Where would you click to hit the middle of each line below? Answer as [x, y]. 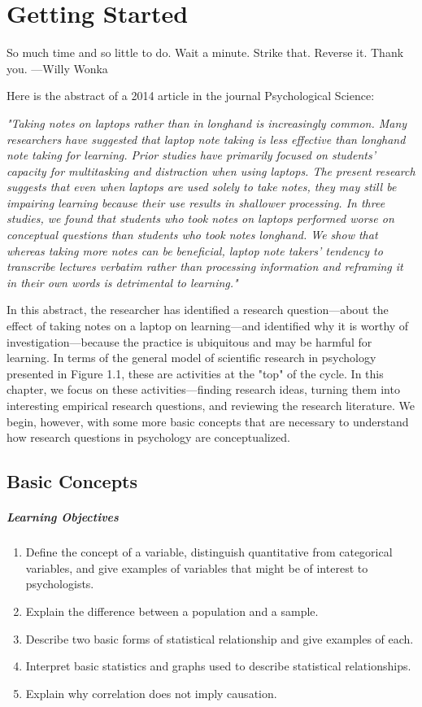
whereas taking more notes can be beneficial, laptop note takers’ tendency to [195, 250]
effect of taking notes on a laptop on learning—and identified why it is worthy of [208, 326]
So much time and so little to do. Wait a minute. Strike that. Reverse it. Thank [205, 52]
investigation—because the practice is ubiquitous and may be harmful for [189, 341]
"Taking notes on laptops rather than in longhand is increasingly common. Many [207, 122]
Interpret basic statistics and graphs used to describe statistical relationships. [218, 666]
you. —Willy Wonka [57, 68]
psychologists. [60, 584]
